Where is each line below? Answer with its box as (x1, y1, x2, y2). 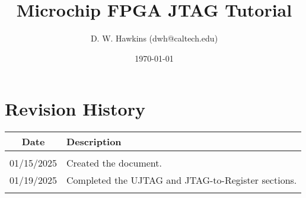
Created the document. (66, 156, 162, 170)
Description (66, 135, 122, 149)
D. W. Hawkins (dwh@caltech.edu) (90, 32, 218, 44)
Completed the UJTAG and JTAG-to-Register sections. (66, 173, 297, 187)
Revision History (5, 97, 145, 121)
